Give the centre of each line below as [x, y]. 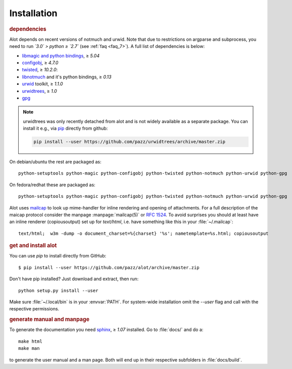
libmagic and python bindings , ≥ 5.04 [61, 56]
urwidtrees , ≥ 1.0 [39, 91]
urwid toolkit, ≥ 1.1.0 [42, 84]
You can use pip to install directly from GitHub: [58, 256]
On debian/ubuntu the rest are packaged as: [55, 162]
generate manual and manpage [49, 320]
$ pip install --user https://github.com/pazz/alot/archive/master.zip [109, 267]
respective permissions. [34, 309]
